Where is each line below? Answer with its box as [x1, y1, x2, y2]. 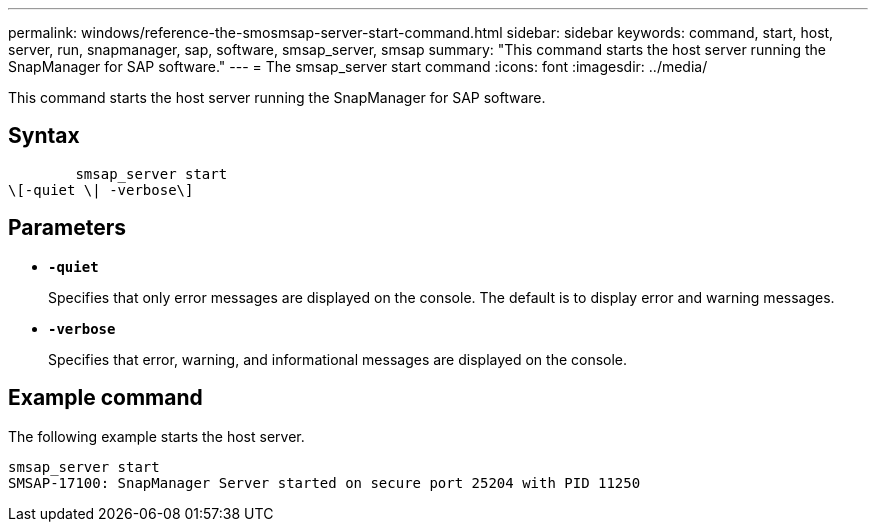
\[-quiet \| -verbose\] [8, 181, 194, 198]
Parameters [8, 215, 126, 241]
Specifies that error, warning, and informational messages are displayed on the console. [48, 350, 628, 368]
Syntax [8, 123, 80, 149]
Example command [8, 385, 203, 411]
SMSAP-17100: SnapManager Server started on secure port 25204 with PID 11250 [8, 474, 641, 491]
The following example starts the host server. [8, 427, 305, 445]
